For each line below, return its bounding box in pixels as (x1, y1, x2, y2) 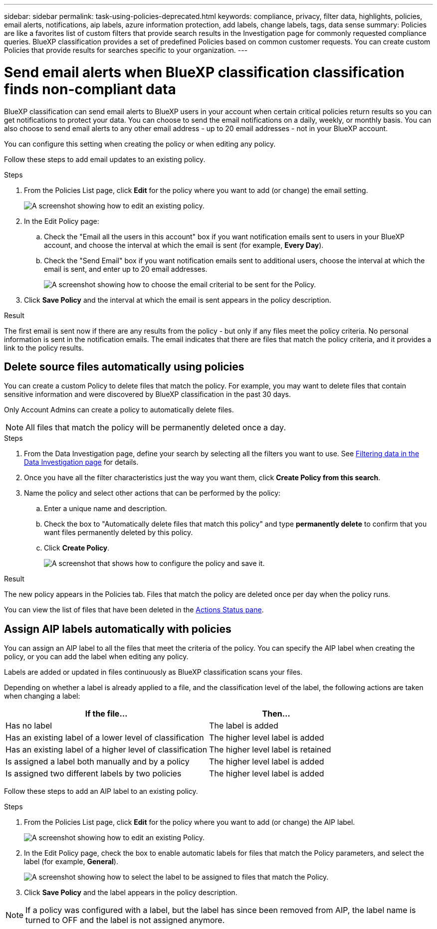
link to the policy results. (4, 343, 84, 352)
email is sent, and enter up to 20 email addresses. (44, 264, 208, 273)
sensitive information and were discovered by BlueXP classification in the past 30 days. (4, 390, 291, 399)
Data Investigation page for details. (24, 458, 139, 467)
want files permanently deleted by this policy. (44, 528, 193, 537)
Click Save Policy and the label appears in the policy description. (24, 888, 237, 897)
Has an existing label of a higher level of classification (5, 744, 208, 755)
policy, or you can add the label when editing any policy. (4, 652, 189, 661)
